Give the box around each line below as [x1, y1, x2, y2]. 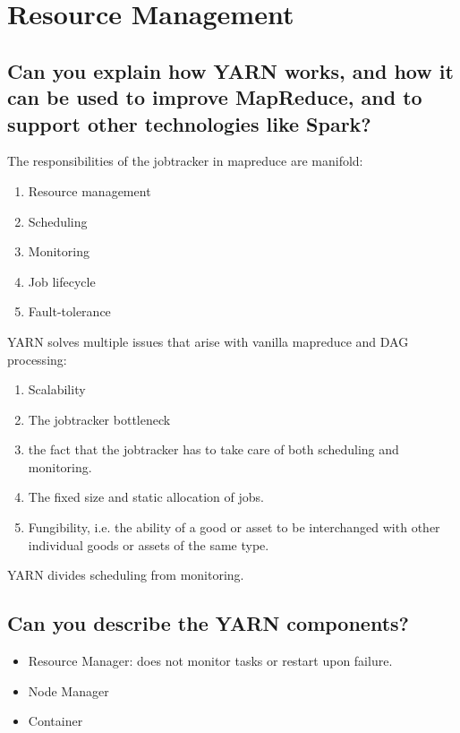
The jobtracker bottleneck [28, 410, 171, 428]
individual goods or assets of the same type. [28, 535, 269, 554]
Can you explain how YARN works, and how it [7, 56, 454, 84]
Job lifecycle [28, 272, 96, 290]
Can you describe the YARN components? [7, 609, 409, 637]
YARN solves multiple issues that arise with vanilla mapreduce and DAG [7, 332, 409, 350]
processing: [7, 349, 67, 368]
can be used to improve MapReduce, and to [7, 83, 422, 111]
